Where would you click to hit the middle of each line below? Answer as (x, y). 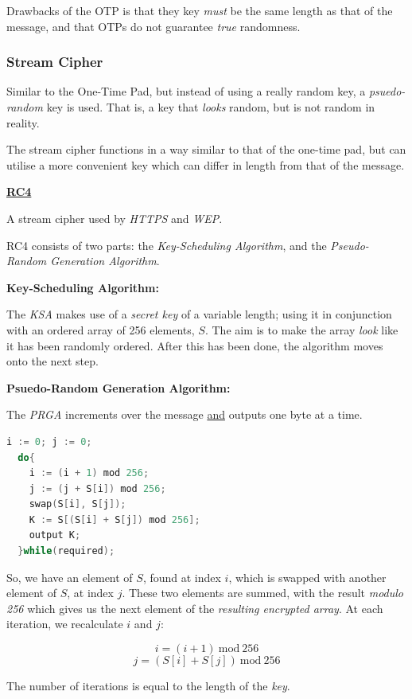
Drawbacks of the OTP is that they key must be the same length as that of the (200, 10)
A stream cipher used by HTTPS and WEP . (115, 218)
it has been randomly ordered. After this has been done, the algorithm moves (195, 345)
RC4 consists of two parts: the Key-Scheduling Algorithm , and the (167, 245)
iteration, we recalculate (65, 624)
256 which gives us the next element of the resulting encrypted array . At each (195, 608)
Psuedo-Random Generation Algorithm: (119, 387)
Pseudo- (350, 245)
